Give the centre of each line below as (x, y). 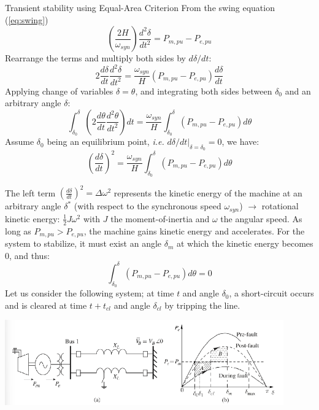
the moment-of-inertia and (160, 218)
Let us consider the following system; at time (90, 293)
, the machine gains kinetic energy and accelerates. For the (194, 230)
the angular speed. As (261, 218)
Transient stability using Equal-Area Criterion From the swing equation (140, 7)
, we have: (240, 141)
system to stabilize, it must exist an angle (83, 243)
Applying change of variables (59, 91)
